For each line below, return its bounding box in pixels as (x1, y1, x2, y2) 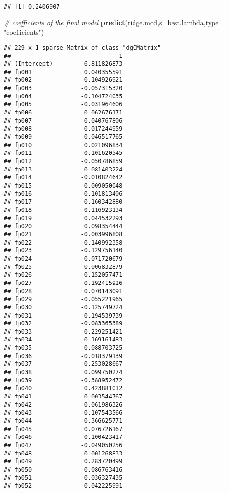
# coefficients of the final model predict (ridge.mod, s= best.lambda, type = (4, 17, 227, 27)
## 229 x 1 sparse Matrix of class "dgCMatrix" (4, 44, 161, 51)
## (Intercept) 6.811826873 (4, 60, 123, 68)
